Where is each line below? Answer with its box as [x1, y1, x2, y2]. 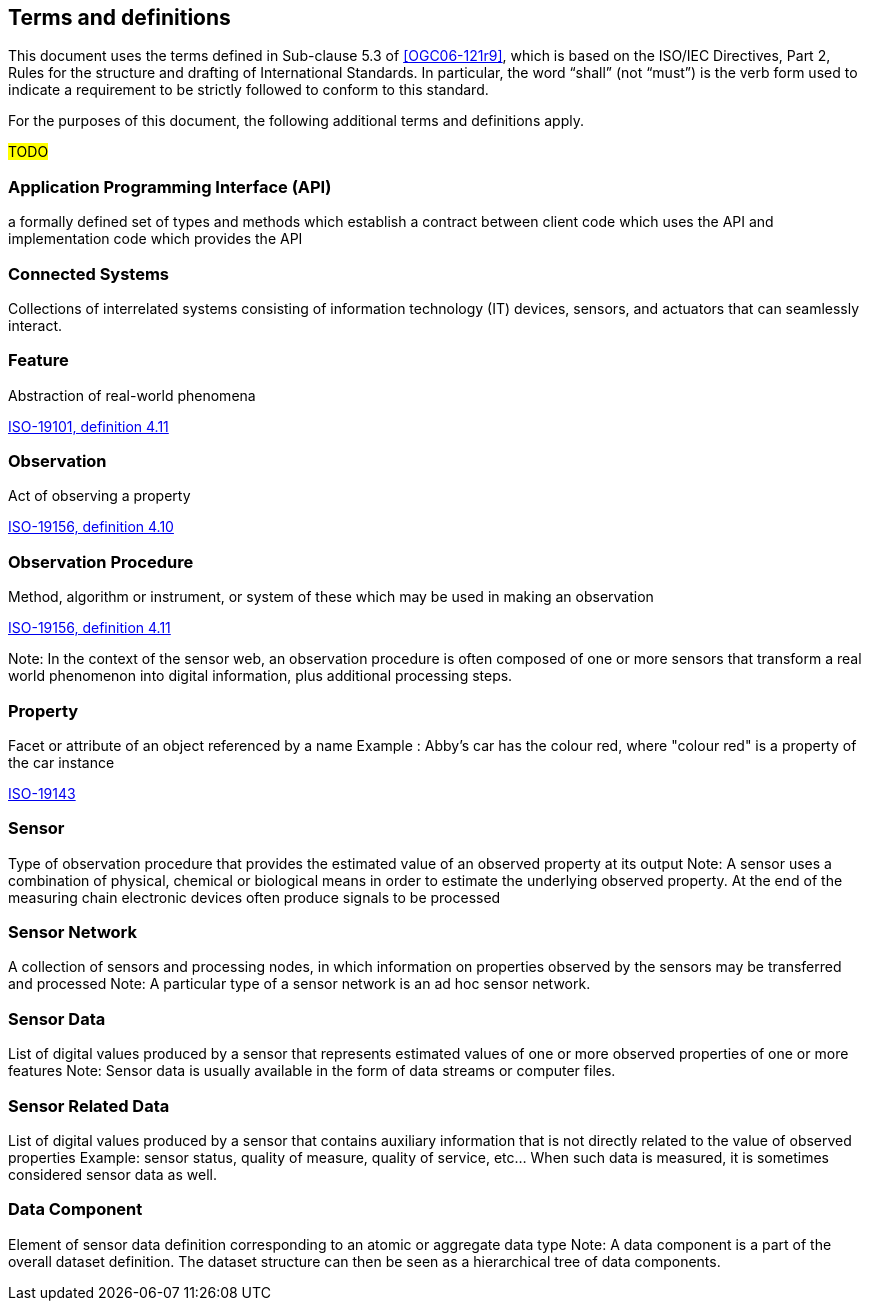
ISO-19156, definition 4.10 [8, 518, 174, 536]
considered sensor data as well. [8, 1165, 217, 1183]
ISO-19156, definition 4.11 [8, 619, 171, 637]
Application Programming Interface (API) [8, 176, 332, 197]
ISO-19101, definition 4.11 [8, 417, 169, 435]
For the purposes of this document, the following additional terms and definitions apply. [8, 112, 584, 130]
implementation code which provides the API [8, 230, 303, 248]
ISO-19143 [8, 784, 76, 802]
